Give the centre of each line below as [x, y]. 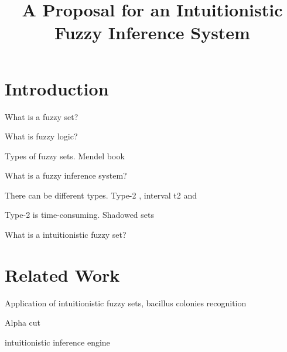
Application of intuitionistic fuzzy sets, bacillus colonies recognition [126, 303]
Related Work [62, 274]
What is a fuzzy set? [42, 116]
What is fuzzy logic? [41, 136]
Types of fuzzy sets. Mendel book [65, 156]
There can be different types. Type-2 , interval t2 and [101, 195]
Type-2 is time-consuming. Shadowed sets [79, 215]
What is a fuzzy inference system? [66, 175]
